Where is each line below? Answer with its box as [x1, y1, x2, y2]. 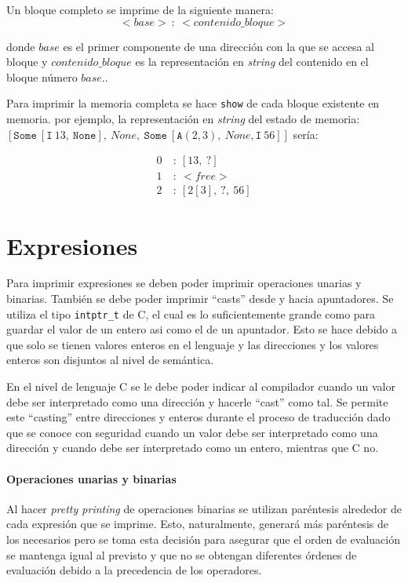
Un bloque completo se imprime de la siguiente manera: [6, 2, 274, 17]
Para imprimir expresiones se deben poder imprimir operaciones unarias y [6, 275, 362, 291]
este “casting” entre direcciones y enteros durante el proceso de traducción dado [6, 409, 391, 425]
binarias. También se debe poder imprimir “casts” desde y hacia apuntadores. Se [6, 290, 394, 307]
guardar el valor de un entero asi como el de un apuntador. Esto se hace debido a [6, 321, 397, 337]
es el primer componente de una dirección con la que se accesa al [63, 38, 374, 54]
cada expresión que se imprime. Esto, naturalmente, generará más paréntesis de [6, 516, 388, 532]
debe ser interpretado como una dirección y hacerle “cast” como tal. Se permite [6, 393, 388, 410]
